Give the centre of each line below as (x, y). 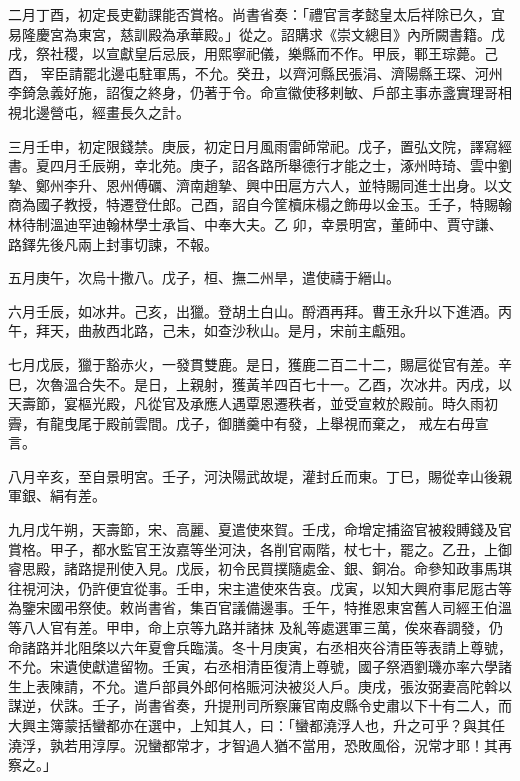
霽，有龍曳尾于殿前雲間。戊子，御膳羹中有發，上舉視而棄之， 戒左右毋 (241, 422)
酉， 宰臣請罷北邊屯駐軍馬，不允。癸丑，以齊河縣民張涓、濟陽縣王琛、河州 (255, 72)
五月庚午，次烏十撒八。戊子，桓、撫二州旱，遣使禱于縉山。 (204, 277)
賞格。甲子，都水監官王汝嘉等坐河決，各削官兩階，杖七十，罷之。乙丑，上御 (260, 548)
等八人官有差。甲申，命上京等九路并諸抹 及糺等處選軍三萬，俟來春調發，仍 (255, 627)
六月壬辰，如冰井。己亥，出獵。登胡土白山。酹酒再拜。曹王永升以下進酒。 (253, 310)
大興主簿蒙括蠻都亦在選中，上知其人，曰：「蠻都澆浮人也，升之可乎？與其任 (256, 725)
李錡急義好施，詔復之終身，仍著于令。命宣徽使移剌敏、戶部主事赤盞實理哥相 (260, 92)
